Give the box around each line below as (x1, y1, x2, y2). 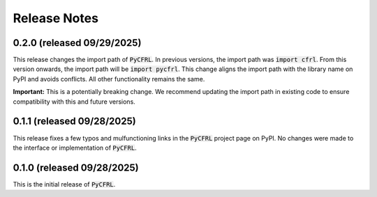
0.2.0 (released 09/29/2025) (13, 37, 142, 49)
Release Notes (13, 10, 99, 26)
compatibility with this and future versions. (13, 97, 135, 106)
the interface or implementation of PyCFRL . (13, 143, 137, 152)
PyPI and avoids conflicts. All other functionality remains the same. (13, 74, 205, 83)
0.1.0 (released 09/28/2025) (13, 161, 139, 173)
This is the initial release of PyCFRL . (13, 180, 116, 188)
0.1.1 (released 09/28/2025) (13, 116, 136, 127)
